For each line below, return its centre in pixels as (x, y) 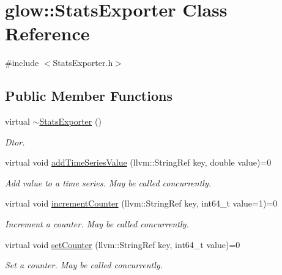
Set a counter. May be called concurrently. (84, 265)
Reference (47, 33)
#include (22, 63)
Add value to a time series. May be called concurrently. (108, 182)
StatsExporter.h (83, 63)
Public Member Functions (89, 96)
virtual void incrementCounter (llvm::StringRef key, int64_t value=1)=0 (141, 203)
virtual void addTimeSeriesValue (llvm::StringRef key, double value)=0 (138, 162)
